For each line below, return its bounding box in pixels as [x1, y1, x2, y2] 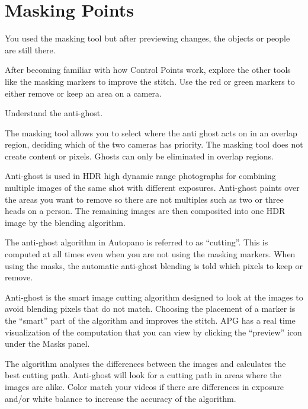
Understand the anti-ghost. [5, 107, 103, 119]
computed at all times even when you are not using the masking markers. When [5, 248, 296, 260]
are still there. [5, 43, 56, 56]
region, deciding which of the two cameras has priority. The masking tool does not [5, 138, 303, 151]
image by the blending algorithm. [5, 216, 126, 228]
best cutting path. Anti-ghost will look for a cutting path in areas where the [5, 369, 282, 381]
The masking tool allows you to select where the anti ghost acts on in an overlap [5, 126, 297, 139]
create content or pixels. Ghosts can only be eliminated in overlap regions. [5, 149, 274, 162]
